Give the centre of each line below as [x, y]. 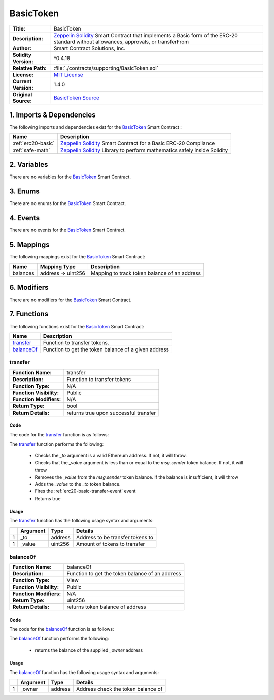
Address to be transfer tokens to [115, 537]
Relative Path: [29, 68]
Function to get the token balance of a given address [106, 349]
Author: [22, 48]
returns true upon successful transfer [111, 413]
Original [22, 94]
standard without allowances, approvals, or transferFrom [121, 42]
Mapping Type [58, 267]
